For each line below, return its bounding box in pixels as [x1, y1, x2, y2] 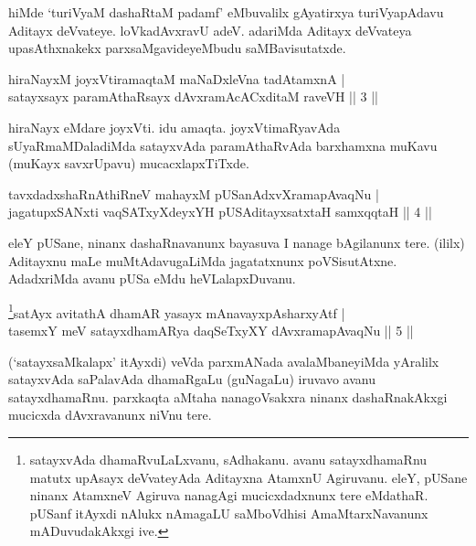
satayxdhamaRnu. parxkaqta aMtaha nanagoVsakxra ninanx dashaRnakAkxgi [8, 387, 448, 406]
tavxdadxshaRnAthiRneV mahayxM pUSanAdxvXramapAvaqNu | [8, 184, 379, 203]
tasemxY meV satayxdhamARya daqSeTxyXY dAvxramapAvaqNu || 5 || [8, 320, 414, 339]
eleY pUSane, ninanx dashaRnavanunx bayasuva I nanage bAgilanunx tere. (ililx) [8, 232, 465, 252]
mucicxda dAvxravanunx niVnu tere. [8, 405, 212, 424]
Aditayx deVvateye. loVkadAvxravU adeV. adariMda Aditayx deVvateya [8, 20, 412, 39]
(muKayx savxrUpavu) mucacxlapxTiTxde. [8, 154, 249, 173]
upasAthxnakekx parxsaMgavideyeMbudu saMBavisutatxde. [8, 38, 346, 58]
